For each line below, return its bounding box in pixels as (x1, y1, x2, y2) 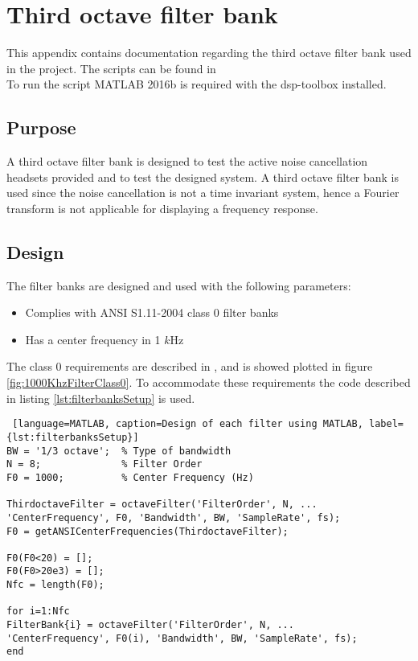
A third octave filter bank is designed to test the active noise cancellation (6, 153, 368, 170)
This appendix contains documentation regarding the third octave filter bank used (6, 44, 412, 61)
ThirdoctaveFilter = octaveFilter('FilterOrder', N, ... (6, 499, 318, 511)
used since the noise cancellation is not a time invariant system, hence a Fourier (6, 184, 400, 201)
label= (369, 418, 404, 430)
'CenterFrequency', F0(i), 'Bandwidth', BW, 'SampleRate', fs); (6, 632, 358, 644)
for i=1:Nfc (6, 606, 70, 618)
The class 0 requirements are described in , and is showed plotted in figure (6, 358, 373, 375)
